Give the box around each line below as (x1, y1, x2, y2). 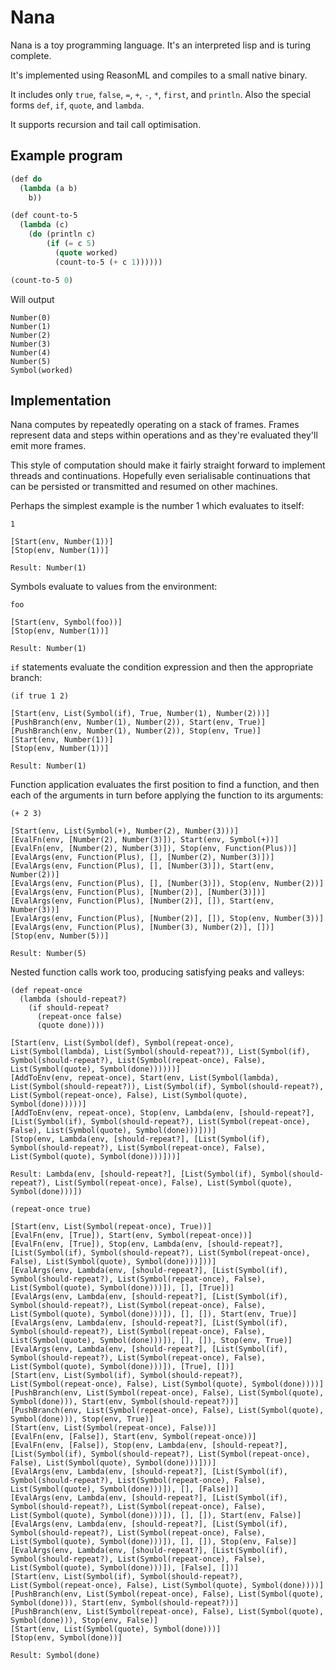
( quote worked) (54, 247, 118, 258)
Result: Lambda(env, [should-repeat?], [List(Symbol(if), (10, 1169, 257, 1180)
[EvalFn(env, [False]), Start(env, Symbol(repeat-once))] (10, 1432, 257, 1442)
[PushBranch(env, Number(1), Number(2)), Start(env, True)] (10, 717, 267, 728)
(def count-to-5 (10, 211, 78, 221)
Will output (10, 293, 55, 305)
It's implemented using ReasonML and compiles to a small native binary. (10, 69, 308, 81)
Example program (10, 147, 123, 165)
